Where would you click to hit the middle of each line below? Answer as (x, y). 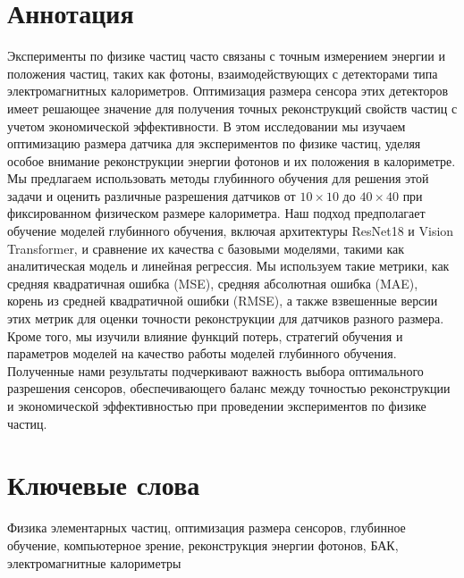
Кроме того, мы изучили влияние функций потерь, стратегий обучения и (205, 335)
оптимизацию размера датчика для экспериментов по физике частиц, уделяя (214, 143)
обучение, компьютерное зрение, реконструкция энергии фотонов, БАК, (203, 544)
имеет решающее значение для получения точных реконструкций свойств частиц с (232, 108)
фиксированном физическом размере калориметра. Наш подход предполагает (216, 213)
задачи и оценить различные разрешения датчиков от (152, 195)
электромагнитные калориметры (94, 562)
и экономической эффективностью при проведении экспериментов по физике (217, 406)
